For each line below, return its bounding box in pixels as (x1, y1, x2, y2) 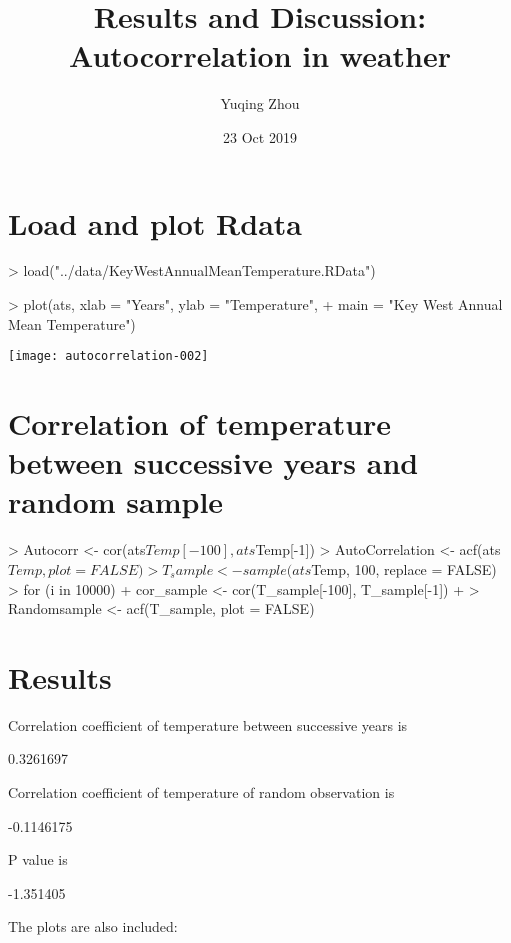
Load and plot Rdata (8, 202, 302, 243)
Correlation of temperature (8, 403, 392, 444)
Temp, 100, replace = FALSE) (311, 558, 497, 579)
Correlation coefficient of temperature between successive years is (8, 714, 408, 735)
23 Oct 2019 (223, 126, 297, 147)
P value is (8, 849, 68, 870)
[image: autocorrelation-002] (8, 349, 209, 364)
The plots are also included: (8, 916, 178, 937)
